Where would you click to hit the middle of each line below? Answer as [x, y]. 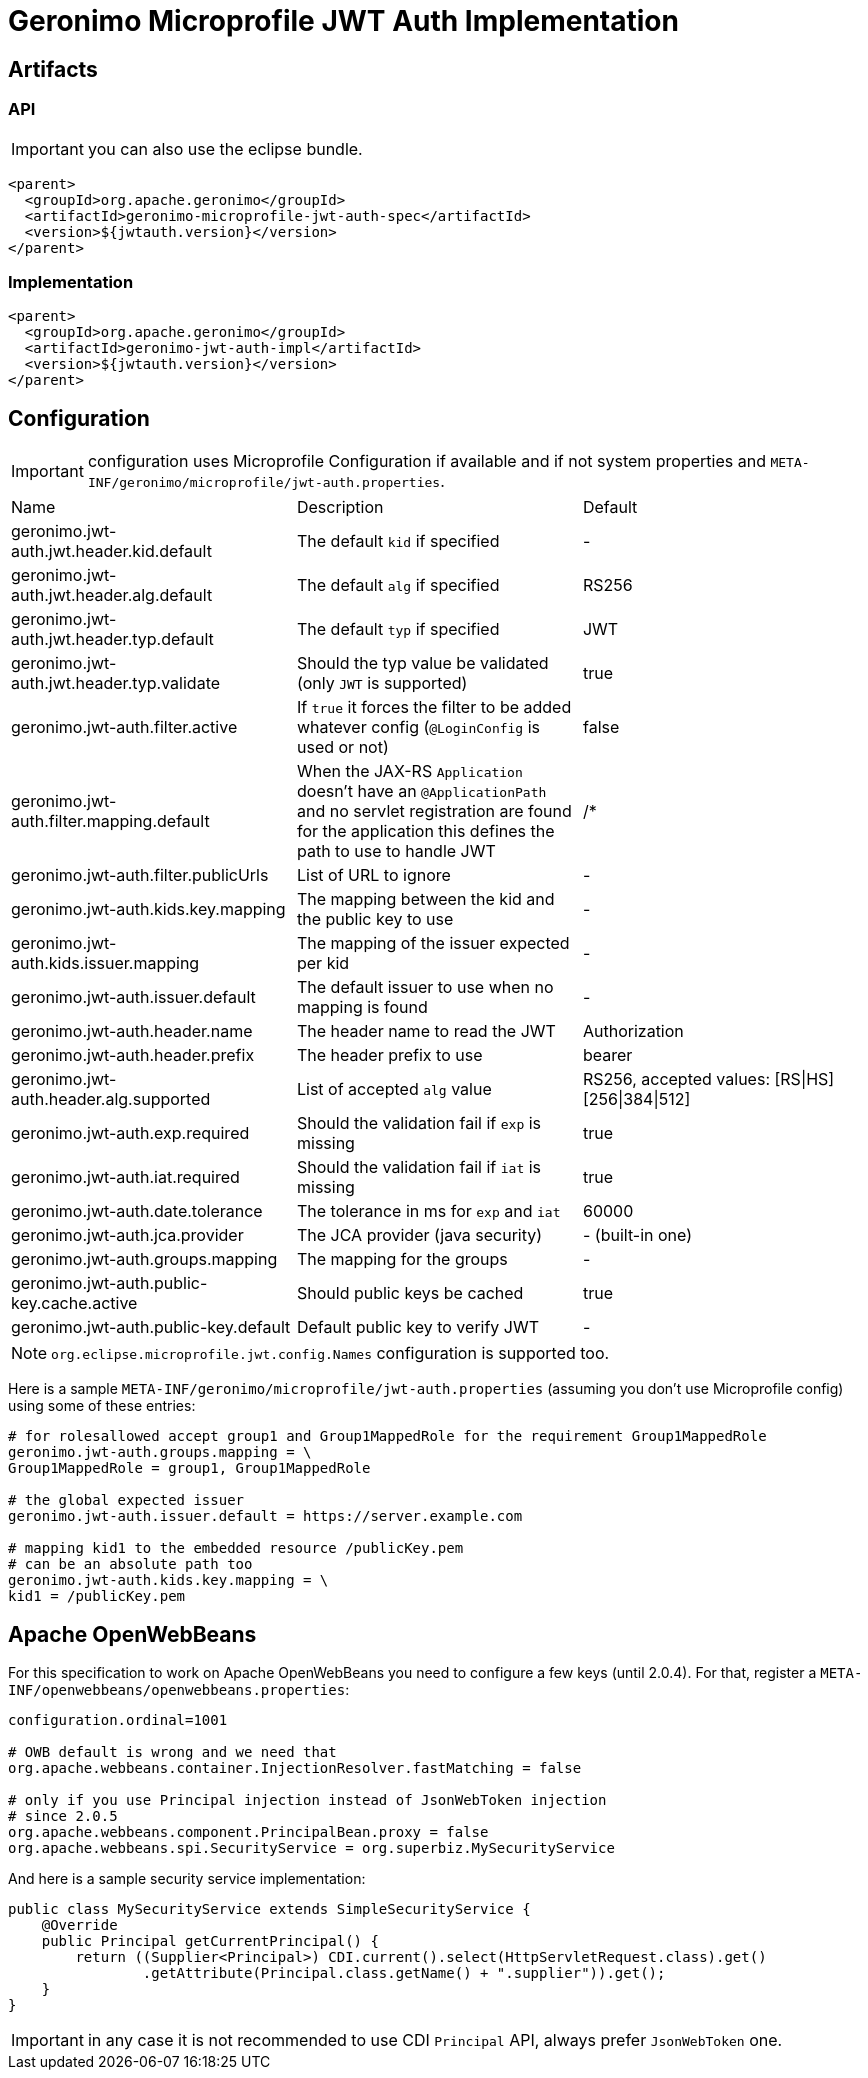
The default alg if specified [398, 585]
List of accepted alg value [394, 1089]
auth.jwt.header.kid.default [111, 551]
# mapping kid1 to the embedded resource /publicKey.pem [236, 1548]
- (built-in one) [637, 1235]
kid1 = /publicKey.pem [97, 1596]
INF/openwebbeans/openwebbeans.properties [177, 1689]
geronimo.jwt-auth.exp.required [130, 1133]
